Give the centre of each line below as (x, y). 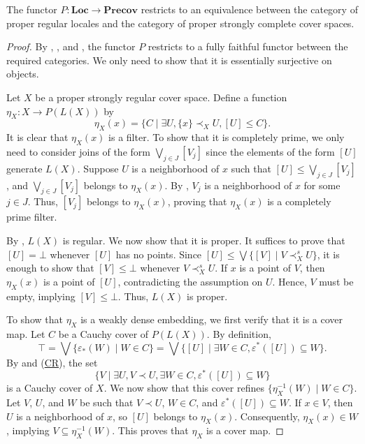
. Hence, (289, 281)
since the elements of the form (270, 151)
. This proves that (150, 430)
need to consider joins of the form (78, 151)
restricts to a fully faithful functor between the (248, 46)
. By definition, (239, 333)
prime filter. (32, 217)
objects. (23, 74)
